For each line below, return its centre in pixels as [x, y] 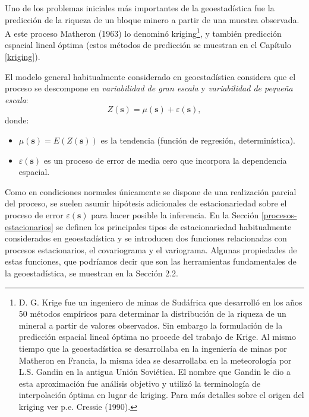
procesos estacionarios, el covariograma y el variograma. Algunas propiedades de [151, 249]
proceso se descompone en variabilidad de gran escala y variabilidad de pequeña [149, 88]
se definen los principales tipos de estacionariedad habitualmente [174, 226]
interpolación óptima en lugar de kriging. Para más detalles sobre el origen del [161, 395]
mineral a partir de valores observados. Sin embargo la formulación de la [151, 325]
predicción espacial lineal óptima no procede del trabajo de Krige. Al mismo [157, 337]
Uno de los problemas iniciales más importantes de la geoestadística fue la [140, 8]
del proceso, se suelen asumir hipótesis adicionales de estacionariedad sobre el [146, 203]
